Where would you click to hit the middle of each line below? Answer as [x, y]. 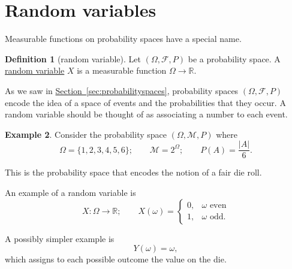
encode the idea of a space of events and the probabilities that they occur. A [145, 102]
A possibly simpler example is [60, 238]
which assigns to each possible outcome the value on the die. [116, 259]
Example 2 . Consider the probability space [86, 134]
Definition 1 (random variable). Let [73, 58]
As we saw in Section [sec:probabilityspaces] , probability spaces [122, 90]
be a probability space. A [234, 58]
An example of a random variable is [70, 192]
